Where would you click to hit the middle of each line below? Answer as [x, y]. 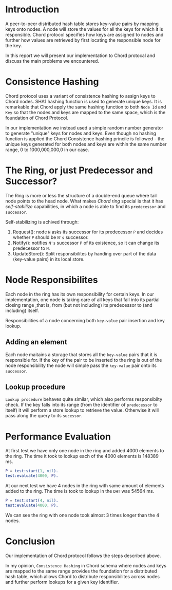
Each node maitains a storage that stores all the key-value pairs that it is [81, 354]
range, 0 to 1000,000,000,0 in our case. [47, 150]
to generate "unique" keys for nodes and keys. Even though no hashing [81, 133]
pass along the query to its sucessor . [44, 416]
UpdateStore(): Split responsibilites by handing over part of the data [84, 253]
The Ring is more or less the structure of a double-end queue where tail [81, 195]
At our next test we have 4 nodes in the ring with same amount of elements [85, 486]
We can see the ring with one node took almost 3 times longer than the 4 [82, 515]
